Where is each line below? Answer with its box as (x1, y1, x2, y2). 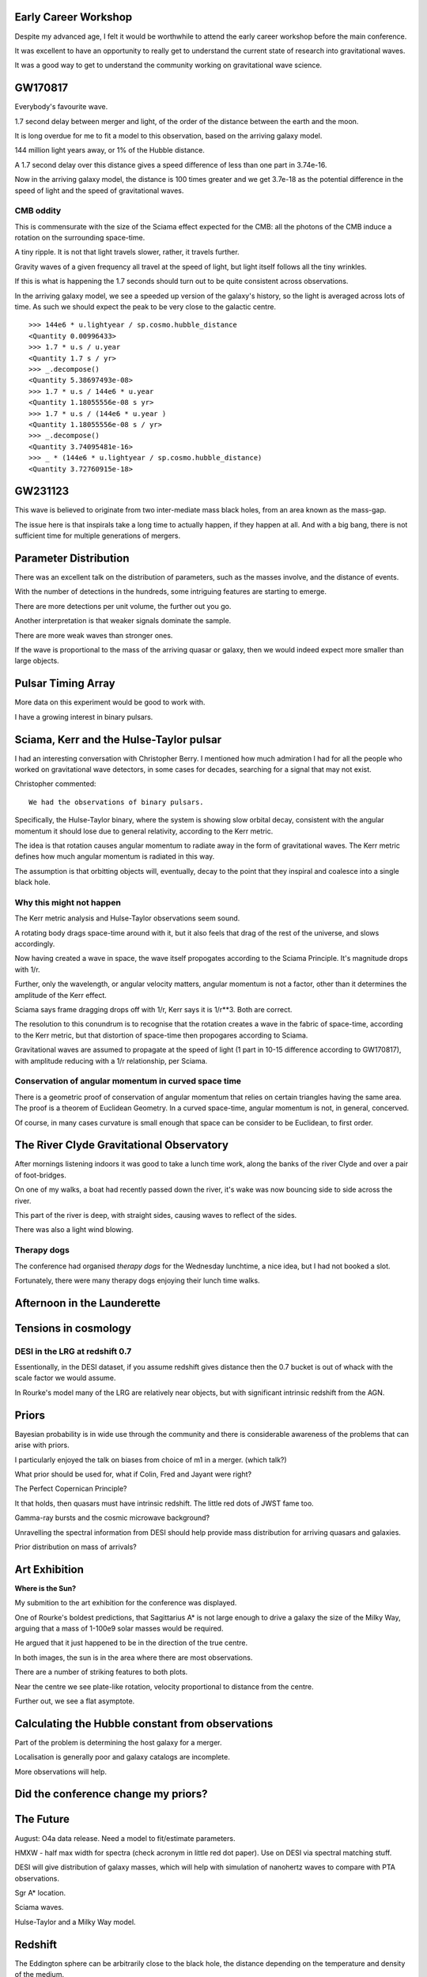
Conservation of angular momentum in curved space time (14, 1075, 241, 1087)
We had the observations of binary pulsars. (28, 797, 205, 807)
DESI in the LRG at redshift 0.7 (14, 1345, 132, 1356)
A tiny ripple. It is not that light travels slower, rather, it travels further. (14, 248, 240, 257)
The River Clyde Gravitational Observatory (14, 1139, 229, 1152)
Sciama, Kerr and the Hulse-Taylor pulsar (14, 732, 222, 747)
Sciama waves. (14, 1903, 64, 1912)
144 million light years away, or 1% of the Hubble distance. (14, 146, 205, 155)
